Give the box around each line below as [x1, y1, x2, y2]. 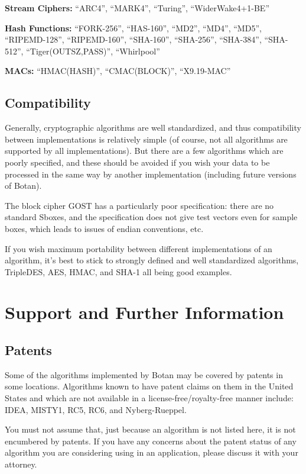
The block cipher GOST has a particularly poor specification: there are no [5, 199, 274, 211]
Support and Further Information [5, 300, 284, 324]
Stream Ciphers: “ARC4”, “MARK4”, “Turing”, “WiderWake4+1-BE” [5, 2, 270, 14]
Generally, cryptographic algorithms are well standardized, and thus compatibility [5, 121, 301, 134]
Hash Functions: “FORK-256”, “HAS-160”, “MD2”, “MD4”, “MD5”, [5, 21, 262, 34]
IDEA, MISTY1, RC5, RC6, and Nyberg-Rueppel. [5, 403, 187, 415]
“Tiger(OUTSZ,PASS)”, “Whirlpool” [26, 44, 160, 57]
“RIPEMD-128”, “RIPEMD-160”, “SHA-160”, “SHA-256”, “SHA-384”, [5, 33, 262, 46]
